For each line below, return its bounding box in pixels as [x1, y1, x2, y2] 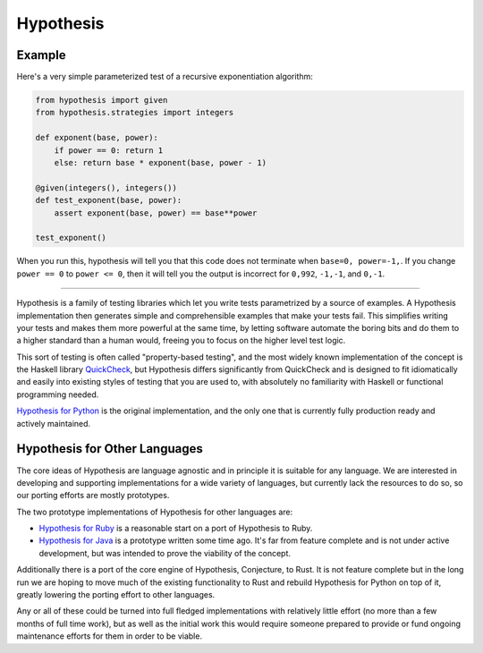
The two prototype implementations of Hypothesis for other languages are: [16, 506, 293, 517]
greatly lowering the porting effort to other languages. [16, 589, 216, 600]
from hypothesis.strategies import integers [35, 107, 234, 118]
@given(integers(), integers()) [35, 182, 178, 192]
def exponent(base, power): [35, 132, 158, 143]
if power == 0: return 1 [54, 145, 164, 156]
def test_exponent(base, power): [35, 195, 182, 206]
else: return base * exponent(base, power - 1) [54, 157, 267, 167]
